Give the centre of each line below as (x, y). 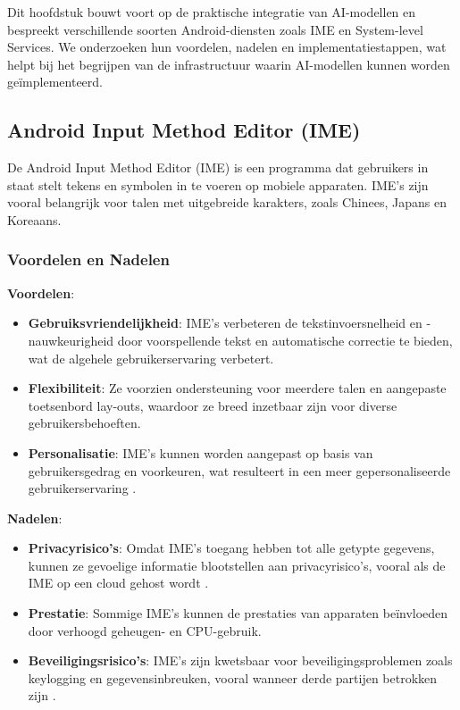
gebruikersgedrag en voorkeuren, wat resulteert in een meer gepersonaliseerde (239, 470)
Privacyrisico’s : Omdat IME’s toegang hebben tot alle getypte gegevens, (231, 548)
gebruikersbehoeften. (84, 423)
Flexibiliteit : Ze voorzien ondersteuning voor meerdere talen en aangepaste (237, 388)
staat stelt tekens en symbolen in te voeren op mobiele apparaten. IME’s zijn (218, 184)
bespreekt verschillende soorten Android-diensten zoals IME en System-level (215, 29)
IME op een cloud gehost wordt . (118, 583)
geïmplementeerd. (55, 82)
